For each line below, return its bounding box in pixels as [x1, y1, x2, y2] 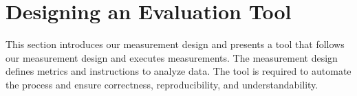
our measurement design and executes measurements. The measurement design [6, 50, 338, 64]
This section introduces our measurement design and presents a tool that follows [6, 37, 345, 51]
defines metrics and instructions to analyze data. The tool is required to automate [6, 64, 351, 78]
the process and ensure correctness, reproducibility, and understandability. [6, 77, 318, 91]
